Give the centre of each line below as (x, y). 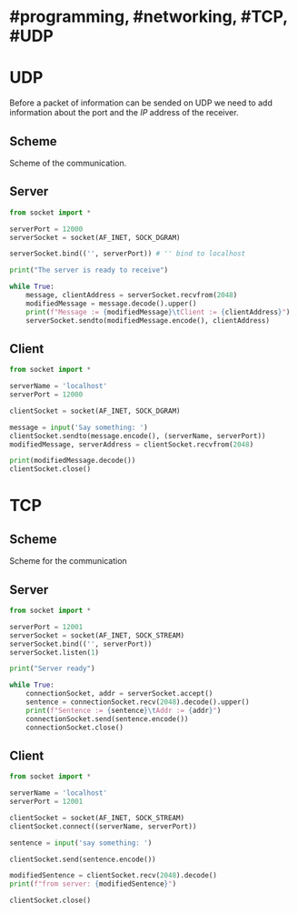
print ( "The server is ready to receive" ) (89, 270)
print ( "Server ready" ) (52, 669)
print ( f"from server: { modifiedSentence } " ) (93, 884)
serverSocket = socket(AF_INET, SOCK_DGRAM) (95, 237)
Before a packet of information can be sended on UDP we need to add (141, 103)
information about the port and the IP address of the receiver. (124, 113)
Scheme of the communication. (68, 163)
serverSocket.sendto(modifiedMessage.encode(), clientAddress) (148, 320)
